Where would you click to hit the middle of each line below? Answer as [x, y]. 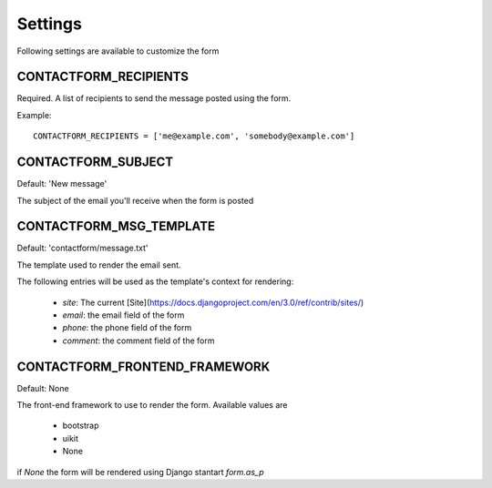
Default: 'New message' [62, 184]
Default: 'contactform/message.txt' [83, 248]
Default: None [43, 388]
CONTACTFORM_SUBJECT [95, 163]
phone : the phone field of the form [127, 328]
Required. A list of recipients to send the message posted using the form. [154, 98]
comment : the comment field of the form [138, 341]
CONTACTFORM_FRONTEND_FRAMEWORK [143, 366]
